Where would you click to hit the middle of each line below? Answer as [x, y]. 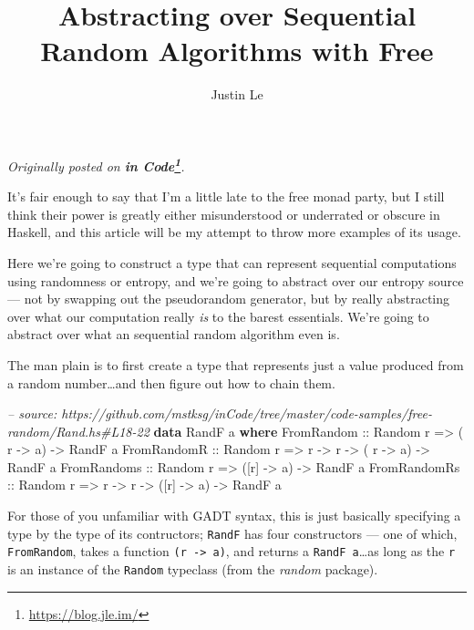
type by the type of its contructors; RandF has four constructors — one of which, [232, 533]
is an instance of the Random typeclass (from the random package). [193, 568]
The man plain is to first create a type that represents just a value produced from [236, 364]
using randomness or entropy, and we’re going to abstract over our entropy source [236, 280]
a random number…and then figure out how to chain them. [171, 382]
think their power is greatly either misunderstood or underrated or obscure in [224, 214]
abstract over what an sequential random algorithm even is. [174, 334]
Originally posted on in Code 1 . [96, 164]
